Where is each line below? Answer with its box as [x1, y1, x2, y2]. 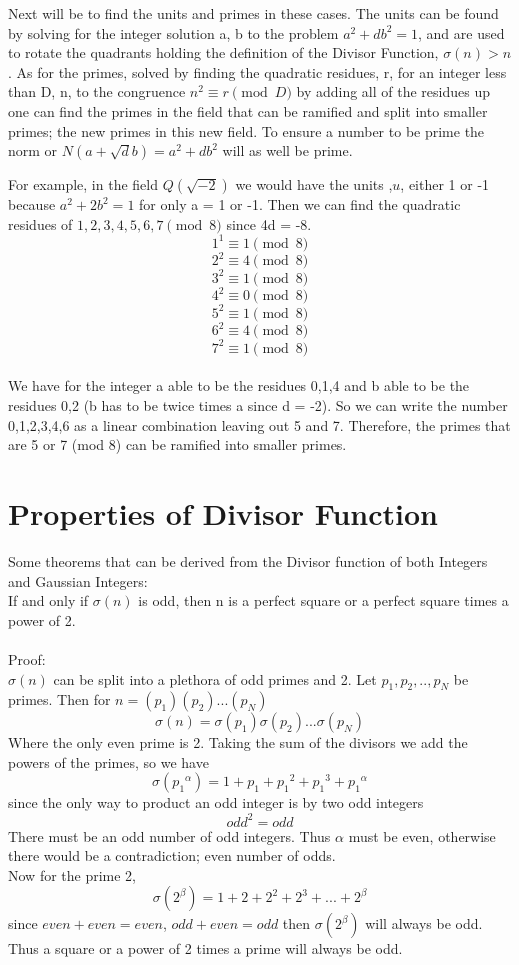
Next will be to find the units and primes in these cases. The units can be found [8, 3, 499, 23]
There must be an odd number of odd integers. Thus [8, 825, 331, 846]
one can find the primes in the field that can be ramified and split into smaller [8, 100, 488, 121]
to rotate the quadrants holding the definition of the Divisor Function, [8, 42, 439, 63]
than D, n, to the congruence [8, 81, 186, 102]
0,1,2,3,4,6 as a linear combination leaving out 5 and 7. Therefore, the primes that [8, 414, 511, 435]
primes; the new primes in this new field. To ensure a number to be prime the [8, 120, 485, 141]
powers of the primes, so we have [8, 751, 209, 772]
